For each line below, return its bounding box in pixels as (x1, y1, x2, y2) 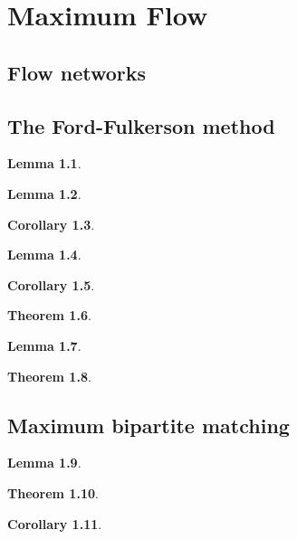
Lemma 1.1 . (7, 154, 81, 173)
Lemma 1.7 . (7, 336, 81, 355)
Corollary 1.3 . (7, 214, 95, 233)
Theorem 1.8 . (7, 366, 91, 385)
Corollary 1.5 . (7, 275, 95, 294)
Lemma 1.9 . (7, 453, 81, 472)
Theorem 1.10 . (7, 483, 99, 502)
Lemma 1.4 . (7, 245, 81, 264)
